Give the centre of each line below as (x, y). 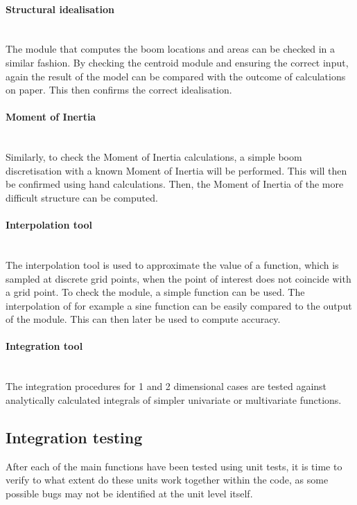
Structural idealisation (60, 9)
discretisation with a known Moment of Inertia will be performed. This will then (176, 170)
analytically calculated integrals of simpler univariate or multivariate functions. (174, 399)
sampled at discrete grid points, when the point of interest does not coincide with (178, 278)
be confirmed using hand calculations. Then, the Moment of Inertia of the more (175, 184)
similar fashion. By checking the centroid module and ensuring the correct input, (177, 62)
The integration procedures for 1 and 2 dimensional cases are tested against (166, 386)
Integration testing (74, 437)
